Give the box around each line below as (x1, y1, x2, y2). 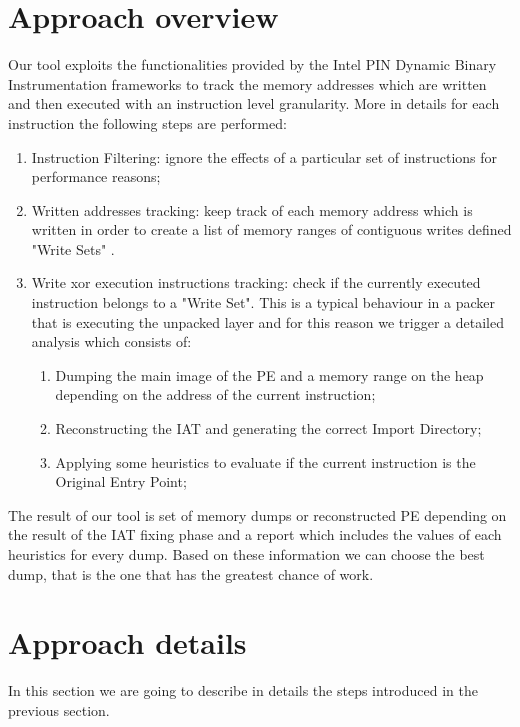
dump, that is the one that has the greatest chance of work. (8, 563, 374, 584)
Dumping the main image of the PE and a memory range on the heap (55, 364, 484, 385)
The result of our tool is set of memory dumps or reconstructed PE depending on (8, 504, 507, 525)
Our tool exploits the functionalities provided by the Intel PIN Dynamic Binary (8, 54, 497, 75)
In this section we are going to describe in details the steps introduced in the (8, 680, 478, 701)
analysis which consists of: (31, 331, 192, 352)
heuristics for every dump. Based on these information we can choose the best (8, 544, 485, 564)
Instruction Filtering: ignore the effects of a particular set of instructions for (31, 146, 498, 167)
